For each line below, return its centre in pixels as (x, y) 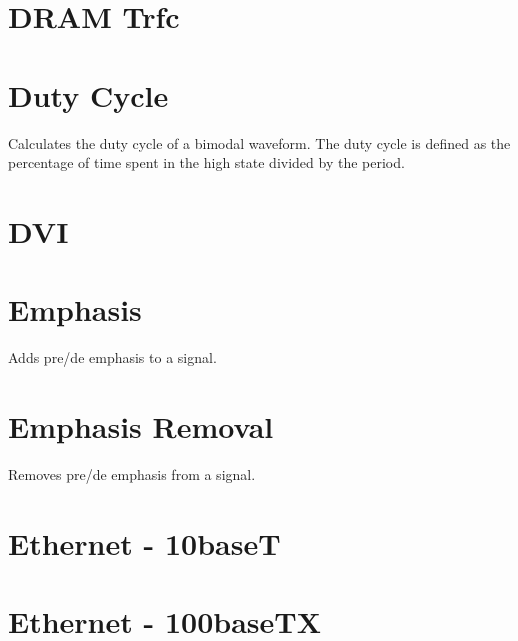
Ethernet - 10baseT (144, 542)
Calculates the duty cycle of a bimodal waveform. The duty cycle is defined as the (259, 142)
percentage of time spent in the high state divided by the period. (206, 162)
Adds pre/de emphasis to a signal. (112, 357)
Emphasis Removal (141, 425)
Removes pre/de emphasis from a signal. (132, 473)
